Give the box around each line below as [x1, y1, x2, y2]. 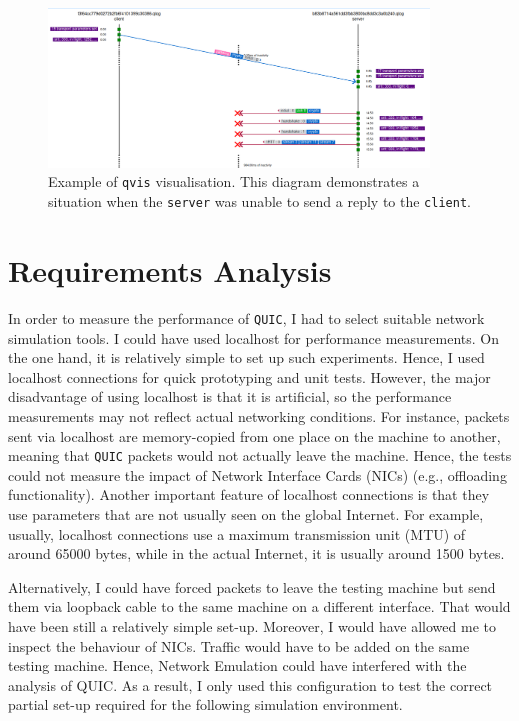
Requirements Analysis [8, 249, 332, 290]
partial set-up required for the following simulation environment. [8, 694, 403, 715]
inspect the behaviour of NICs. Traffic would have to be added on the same [8, 635, 470, 656]
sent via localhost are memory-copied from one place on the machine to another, [8, 425, 501, 446]
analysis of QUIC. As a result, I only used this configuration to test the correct [8, 674, 493, 695]
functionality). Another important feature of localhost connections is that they [8, 484, 490, 505]
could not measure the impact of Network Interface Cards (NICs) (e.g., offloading [8, 464, 507, 485]
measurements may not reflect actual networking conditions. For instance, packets [8, 405, 510, 426]
